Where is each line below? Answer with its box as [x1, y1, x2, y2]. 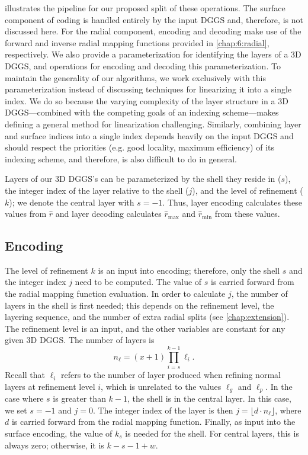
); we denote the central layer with [9, 196, 134, 208]
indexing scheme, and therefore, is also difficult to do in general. [5, 152, 237, 165]
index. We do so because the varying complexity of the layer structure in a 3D [5, 94, 288, 107]
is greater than [53, 392, 106, 405]
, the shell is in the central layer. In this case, [127, 392, 291, 405]
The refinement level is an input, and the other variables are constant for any [5, 322, 285, 334]
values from [5, 207, 47, 220]
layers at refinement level [5, 380, 95, 392]
